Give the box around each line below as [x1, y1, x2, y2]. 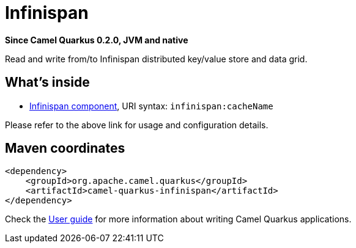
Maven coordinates [5, 140, 125, 156]
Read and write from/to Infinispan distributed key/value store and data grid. [5, 53, 308, 64]
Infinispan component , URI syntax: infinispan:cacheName [29, 100, 273, 111]
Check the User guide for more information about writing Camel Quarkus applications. [5, 214, 352, 225]
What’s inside [5, 75, 90, 90]
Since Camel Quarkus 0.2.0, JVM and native [5, 34, 188, 45]
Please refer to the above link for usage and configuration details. [5, 119, 269, 130]
